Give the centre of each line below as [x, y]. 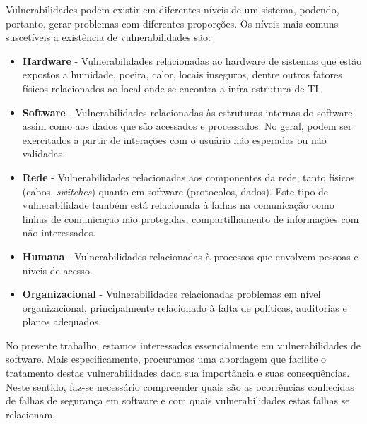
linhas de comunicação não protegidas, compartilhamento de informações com [191, 218]
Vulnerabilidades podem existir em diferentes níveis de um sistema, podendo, [173, 9]
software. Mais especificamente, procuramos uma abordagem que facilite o [166, 359]
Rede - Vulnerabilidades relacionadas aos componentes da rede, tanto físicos [188, 177]
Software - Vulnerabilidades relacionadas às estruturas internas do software [187, 112]
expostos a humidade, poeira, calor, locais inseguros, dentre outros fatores [182, 74]
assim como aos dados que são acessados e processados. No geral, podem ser [187, 126]
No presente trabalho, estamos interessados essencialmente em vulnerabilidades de [183, 345]
